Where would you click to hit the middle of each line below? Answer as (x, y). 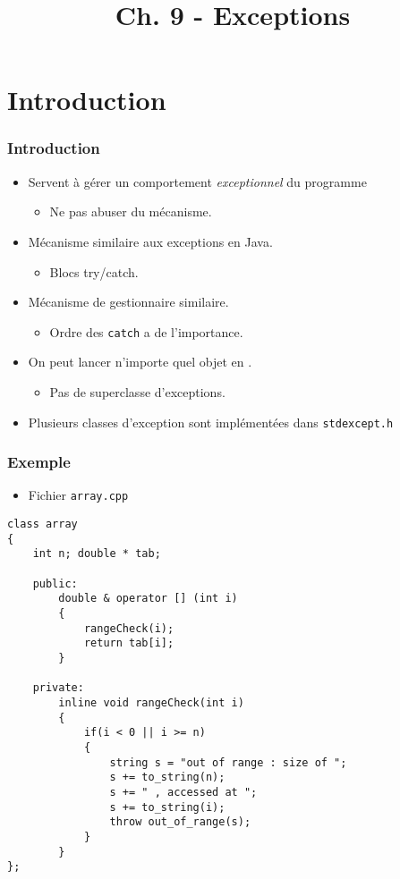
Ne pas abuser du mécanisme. (131, 211)
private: (58, 688)
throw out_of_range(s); (180, 822)
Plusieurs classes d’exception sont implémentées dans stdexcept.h (211, 422)
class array (43, 524)
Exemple (39, 462)
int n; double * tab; (97, 554)
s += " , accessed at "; (183, 792)
